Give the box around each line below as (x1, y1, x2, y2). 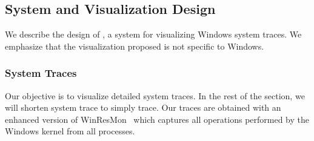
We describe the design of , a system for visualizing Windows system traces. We (5, 28, 302, 41)
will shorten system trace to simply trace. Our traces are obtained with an (5, 101, 281, 114)
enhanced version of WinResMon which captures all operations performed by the (5, 113, 310, 125)
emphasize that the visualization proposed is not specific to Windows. (5, 39, 264, 52)
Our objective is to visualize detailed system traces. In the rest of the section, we (5, 89, 305, 102)
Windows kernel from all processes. (5, 125, 135, 137)
